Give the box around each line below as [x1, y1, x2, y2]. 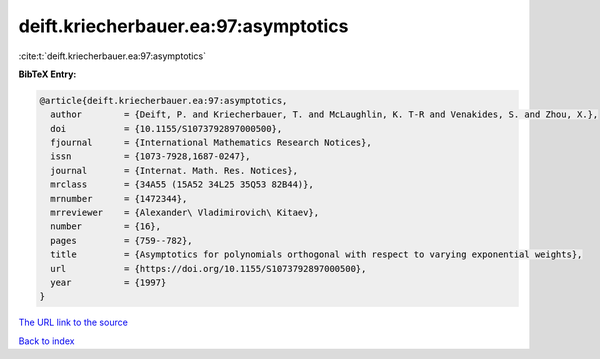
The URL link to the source [18, 316, 129, 329]
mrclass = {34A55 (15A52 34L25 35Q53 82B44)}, [50, 179, 314, 190]
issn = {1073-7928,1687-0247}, [50, 151, 251, 162]
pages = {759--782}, [50, 235, 194, 246]
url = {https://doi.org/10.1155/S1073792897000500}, [50, 263, 367, 274]
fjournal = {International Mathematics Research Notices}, [50, 137, 372, 149]
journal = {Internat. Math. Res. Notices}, [50, 165, 299, 176]
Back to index [18, 335, 75, 347]
